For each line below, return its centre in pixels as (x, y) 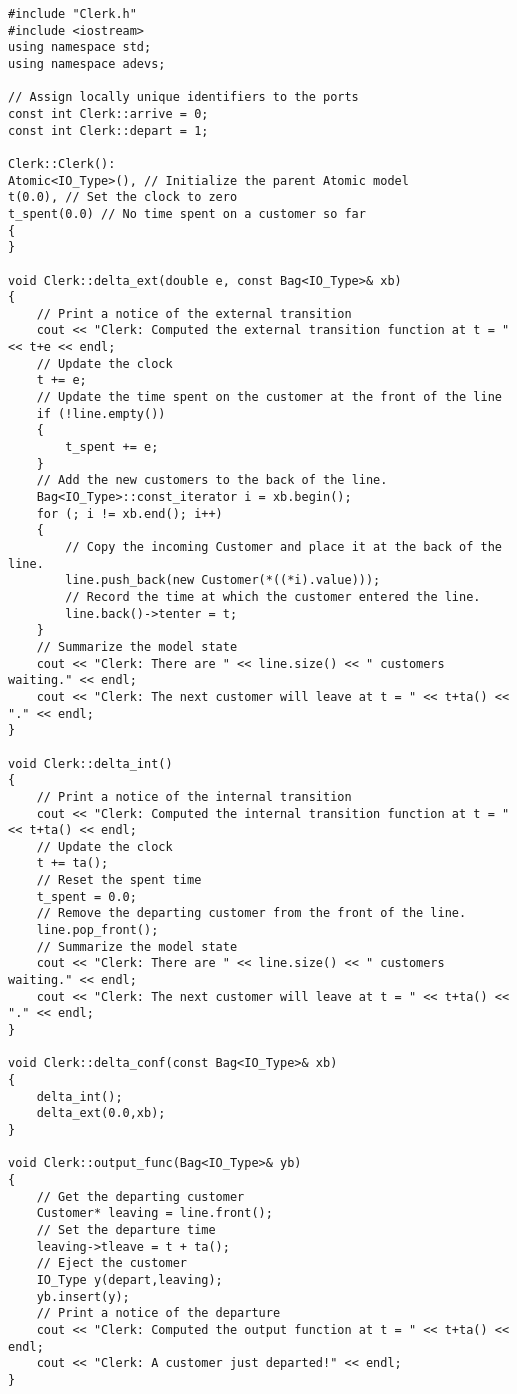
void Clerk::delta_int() (90, 763)
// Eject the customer (111, 1263)
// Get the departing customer (140, 1196)
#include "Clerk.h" (72, 14)
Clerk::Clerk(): (62, 163)
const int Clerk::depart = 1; (108, 130)
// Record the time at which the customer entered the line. (273, 596)
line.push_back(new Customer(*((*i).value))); (223, 580)
